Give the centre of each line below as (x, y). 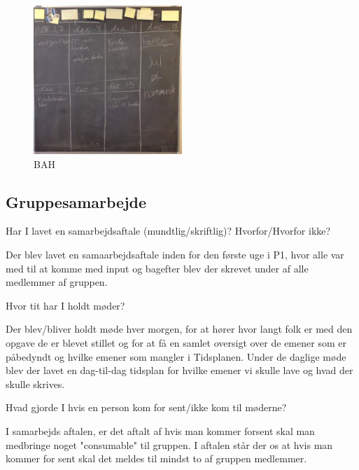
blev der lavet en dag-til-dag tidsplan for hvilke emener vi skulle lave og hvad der (179, 370)
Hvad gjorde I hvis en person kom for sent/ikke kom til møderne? (146, 407)
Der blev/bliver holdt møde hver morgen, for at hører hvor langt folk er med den (179, 329)
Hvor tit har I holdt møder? (65, 305)
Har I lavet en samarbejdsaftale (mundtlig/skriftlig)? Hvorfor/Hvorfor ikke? (168, 231)
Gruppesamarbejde (76, 201)
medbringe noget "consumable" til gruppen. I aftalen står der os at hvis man (169, 444)
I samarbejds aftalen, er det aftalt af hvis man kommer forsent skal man (160, 430)
